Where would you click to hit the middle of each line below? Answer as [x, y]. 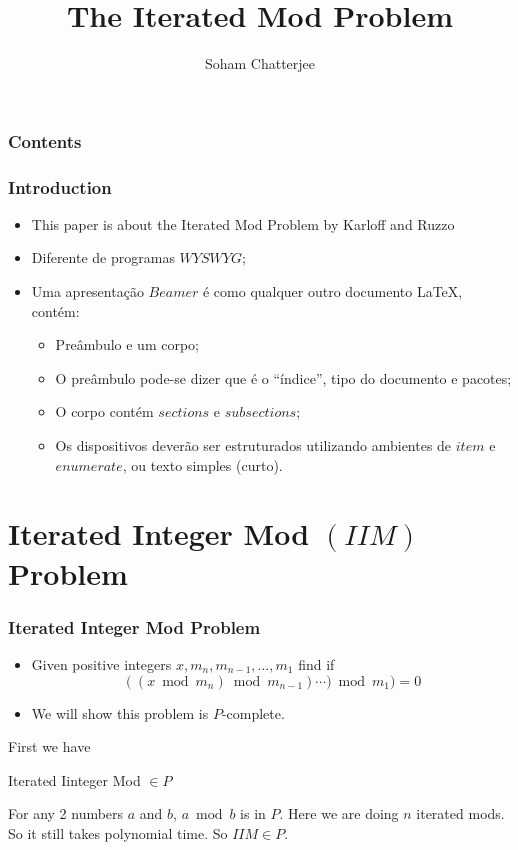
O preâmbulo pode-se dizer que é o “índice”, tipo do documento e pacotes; [283, 377]
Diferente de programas [103, 257]
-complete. [253, 712]
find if [316, 663]
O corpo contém [104, 411]
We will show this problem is [120, 712]
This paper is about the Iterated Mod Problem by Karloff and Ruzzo [243, 223]
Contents [45, 140]
